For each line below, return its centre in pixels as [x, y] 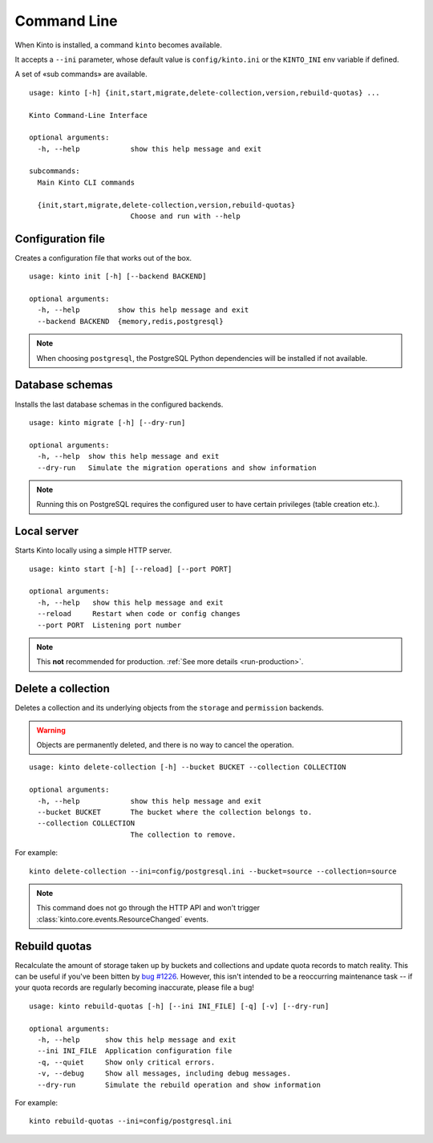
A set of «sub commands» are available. [81, 74]
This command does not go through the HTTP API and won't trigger [148, 908]
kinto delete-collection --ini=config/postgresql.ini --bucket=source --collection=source [213, 871]
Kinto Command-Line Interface [89, 115]
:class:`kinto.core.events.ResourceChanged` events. [122, 919]
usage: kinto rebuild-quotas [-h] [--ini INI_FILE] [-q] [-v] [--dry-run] [179, 1006]
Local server [47, 531]
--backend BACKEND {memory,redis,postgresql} [130, 321]
